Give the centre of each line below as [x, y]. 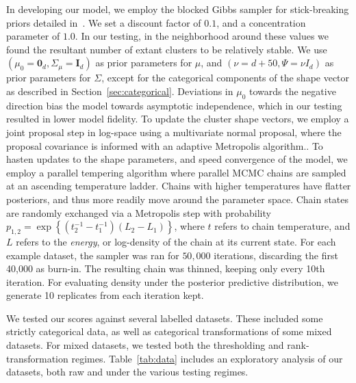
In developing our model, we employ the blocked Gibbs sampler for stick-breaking [178, 9]
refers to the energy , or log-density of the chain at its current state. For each [176, 241]
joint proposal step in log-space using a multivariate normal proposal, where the [174, 132]
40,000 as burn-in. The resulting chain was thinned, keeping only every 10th [166, 268]
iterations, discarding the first [276, 255]
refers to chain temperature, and [282, 226]
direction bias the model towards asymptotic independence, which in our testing [174, 105]
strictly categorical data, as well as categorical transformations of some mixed [169, 331]
